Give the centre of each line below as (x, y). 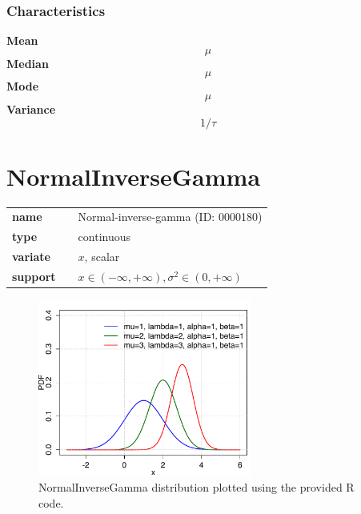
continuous (104, 237)
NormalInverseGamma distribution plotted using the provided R (197, 487)
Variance (31, 109)
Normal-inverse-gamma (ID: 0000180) (170, 217)
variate (31, 257)
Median (28, 63)
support (34, 276)
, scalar (102, 257)
